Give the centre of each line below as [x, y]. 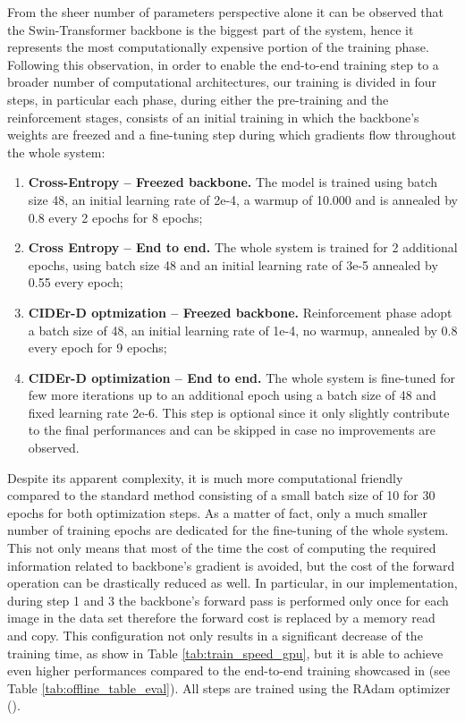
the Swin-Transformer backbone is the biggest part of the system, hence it [211, 29]
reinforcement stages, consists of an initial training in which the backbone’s [213, 117]
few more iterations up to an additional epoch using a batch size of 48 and [232, 395]
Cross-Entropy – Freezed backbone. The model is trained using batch [233, 182]
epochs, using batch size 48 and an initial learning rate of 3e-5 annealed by [233, 264]
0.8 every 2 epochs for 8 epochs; [115, 217]
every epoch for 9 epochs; [97, 348]
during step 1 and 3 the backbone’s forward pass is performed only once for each [228, 600]
